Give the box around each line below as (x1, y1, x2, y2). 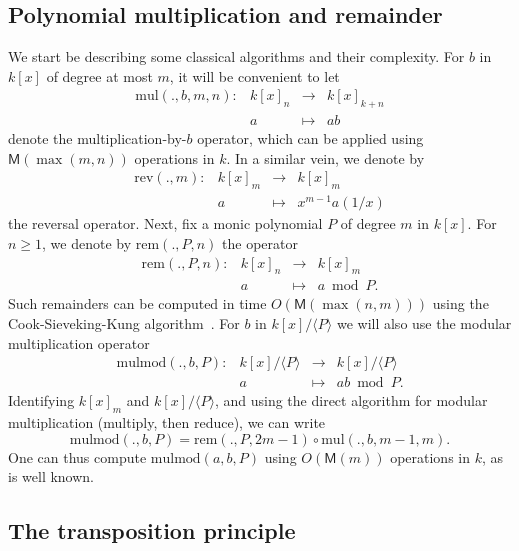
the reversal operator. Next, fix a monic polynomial (8, 213, 323, 234)
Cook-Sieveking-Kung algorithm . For (8, 313, 240, 334)
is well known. (8, 466, 95, 487)
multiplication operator (8, 332, 150, 353)
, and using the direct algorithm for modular (214, 390, 488, 411)
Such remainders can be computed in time (8, 293, 267, 314)
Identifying (8, 390, 75, 411)
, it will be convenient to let (169, 65, 340, 86)
